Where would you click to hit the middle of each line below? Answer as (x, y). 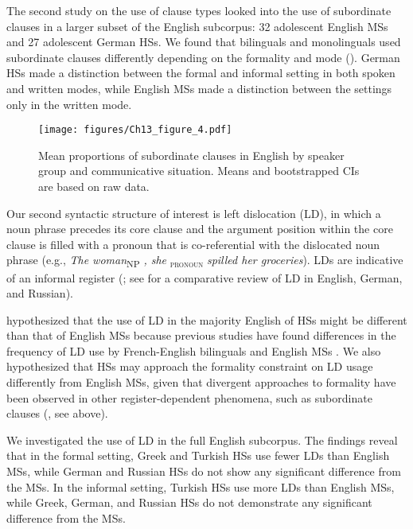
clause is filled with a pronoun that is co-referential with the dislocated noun (193, 244)
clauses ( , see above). (57, 413)
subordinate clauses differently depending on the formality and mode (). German (203, 57)
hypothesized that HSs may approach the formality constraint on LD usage (190, 366)
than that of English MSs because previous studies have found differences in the (201, 335)
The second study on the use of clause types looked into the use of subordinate (199, 10)
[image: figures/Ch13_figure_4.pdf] (135, 130)
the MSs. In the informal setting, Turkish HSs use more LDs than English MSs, (201, 486)
